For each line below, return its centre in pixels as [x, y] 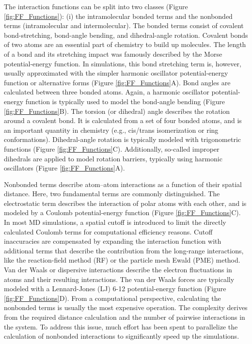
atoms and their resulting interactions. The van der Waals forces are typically [119, 279]
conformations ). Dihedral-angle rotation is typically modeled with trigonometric [123, 139]
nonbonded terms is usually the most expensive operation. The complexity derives [126, 307]
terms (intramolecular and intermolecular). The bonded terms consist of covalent [124, 25]
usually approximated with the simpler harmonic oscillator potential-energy [116, 73]
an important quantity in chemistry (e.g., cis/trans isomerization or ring [111, 130]
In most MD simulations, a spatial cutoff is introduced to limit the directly [115, 222]
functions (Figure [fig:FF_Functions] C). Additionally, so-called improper [112, 149]
